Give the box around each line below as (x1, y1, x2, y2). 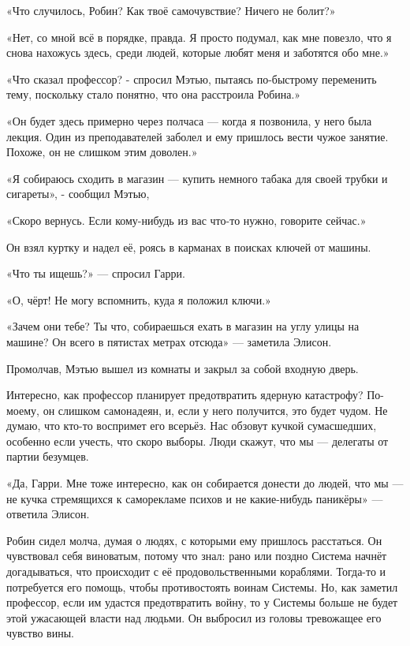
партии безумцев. (6, 448, 89, 465)
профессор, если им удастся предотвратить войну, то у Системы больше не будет (6, 594, 398, 611)
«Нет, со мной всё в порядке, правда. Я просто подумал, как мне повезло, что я (6, 28, 392, 45)
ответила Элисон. (6, 506, 90, 522)
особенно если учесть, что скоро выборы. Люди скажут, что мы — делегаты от (6, 432, 389, 449)
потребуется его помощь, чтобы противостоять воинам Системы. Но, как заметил (6, 578, 398, 595)
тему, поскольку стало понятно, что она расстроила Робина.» (6, 86, 301, 103)
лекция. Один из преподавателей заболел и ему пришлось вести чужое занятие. (6, 128, 389, 144)
